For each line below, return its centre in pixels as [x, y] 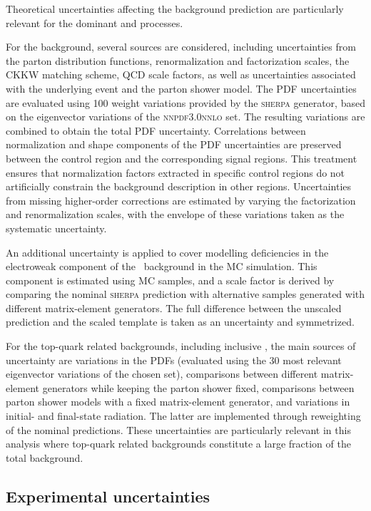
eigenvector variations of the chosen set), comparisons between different [162, 374]
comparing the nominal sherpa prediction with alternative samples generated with [185, 294]
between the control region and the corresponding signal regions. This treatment [182, 158]
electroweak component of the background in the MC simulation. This [162, 266]
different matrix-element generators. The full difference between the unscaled [174, 308]
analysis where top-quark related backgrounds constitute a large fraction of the [178, 444]
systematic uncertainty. [56, 228]
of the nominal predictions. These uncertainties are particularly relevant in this [178, 429]
